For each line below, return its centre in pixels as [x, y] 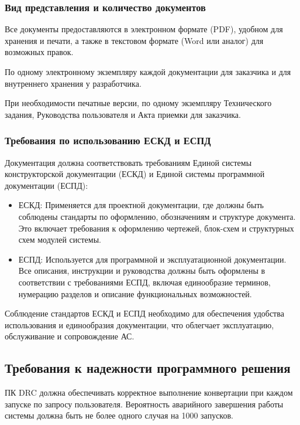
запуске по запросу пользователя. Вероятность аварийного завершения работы [144, 404]
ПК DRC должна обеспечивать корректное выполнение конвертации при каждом [149, 392]
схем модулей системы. [60, 239]
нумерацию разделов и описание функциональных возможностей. [135, 293]
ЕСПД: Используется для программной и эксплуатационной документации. [152, 259]
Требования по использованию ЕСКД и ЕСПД [108, 140]
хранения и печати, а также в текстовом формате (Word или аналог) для [134, 40]
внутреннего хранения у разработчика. [73, 83]
